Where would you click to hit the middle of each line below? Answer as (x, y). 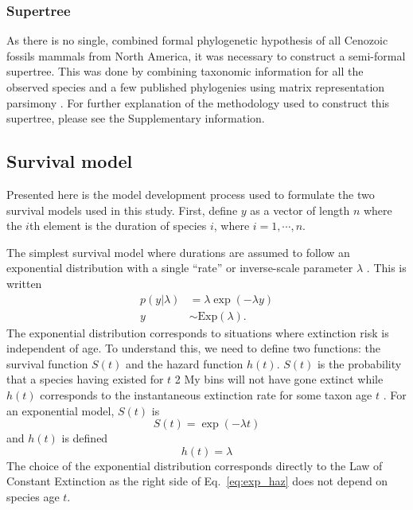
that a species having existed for (85, 379)
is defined (85, 438)
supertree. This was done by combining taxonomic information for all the (185, 71)
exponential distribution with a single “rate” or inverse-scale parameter (180, 268)
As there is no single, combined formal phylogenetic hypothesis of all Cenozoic (197, 40)
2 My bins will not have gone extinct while (279, 379)
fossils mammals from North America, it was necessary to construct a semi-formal (206, 55)
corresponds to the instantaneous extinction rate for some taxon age (206, 394)
